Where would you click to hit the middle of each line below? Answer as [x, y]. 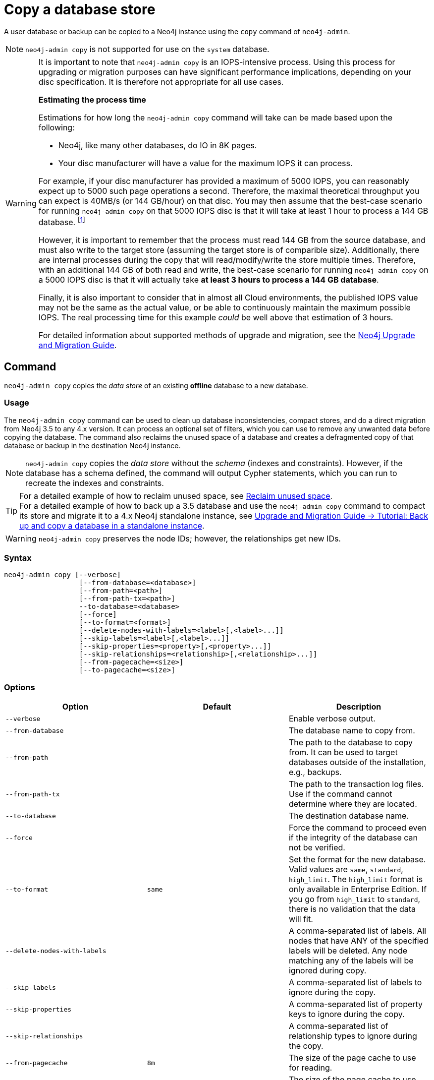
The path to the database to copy [351, 743]
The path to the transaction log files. [356, 784]
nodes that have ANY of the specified [358, 941]
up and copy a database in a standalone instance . [112, 525]
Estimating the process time [92, 99]
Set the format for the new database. [357, 860]
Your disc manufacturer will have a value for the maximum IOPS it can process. [205, 163]
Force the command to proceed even [358, 828]
